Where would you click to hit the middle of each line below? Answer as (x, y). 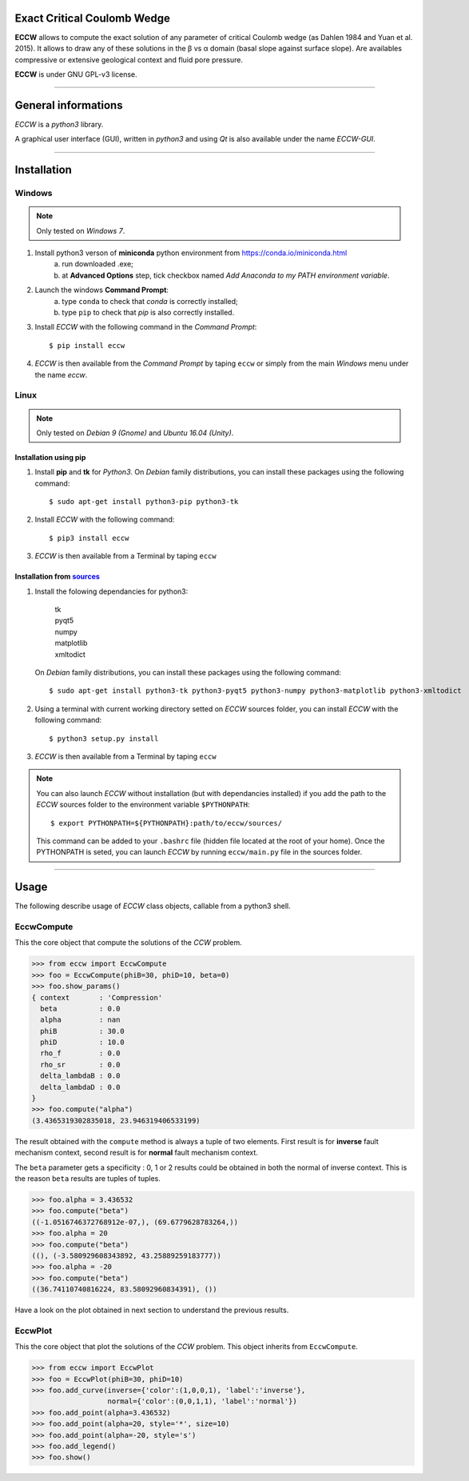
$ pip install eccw (87, 345)
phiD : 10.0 (83, 1043)
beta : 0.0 (80, 1009)
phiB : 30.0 (83, 1031)
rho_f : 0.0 (80, 1053)
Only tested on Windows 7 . (81, 230)
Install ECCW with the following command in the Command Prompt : (146, 327)
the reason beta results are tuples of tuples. (88, 1178)
